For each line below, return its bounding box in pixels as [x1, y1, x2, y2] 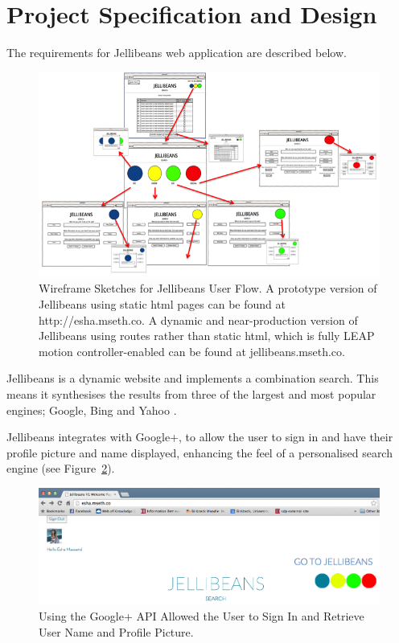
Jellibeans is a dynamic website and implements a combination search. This [6, 370, 379, 387]
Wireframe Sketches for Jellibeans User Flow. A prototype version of [39, 280, 377, 297]
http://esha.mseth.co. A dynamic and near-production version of [39, 311, 358, 328]
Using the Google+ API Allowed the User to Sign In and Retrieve [39, 608, 364, 625]
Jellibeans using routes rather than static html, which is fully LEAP [39, 327, 375, 344]
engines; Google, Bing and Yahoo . [6, 401, 177, 418]
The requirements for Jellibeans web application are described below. [6, 44, 347, 61]
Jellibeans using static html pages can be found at [39, 296, 286, 313]
